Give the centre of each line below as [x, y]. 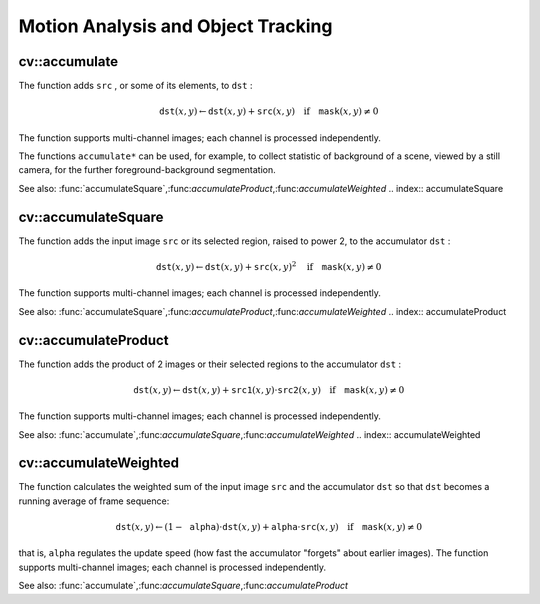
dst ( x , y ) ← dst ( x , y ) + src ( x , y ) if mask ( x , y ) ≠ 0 [268, 111]
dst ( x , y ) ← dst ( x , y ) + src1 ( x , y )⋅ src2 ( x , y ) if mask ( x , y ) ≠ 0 [269, 389]
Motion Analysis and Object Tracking [175, 26]
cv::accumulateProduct [93, 340]
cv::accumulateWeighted [99, 463]
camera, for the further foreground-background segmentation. [147, 170]
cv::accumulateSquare [91, 216]
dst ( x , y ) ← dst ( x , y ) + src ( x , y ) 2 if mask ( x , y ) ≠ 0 [268, 266]
